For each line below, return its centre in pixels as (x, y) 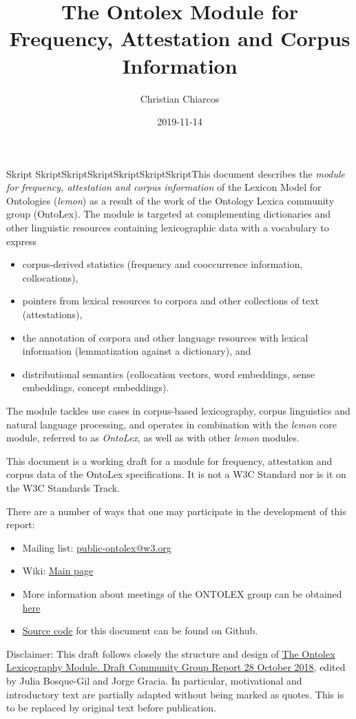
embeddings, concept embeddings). (96, 387)
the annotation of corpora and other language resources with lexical (165, 337)
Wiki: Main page (58, 571)
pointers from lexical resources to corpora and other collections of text (171, 301)
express (22, 241)
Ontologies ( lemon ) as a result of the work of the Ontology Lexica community (170, 200)
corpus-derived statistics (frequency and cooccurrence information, (163, 264)
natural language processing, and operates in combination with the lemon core (171, 424)
